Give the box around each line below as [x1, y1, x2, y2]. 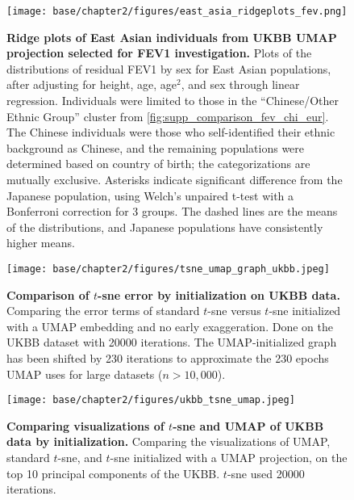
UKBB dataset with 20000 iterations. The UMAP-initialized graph [6, 334, 337, 351]
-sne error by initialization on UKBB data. [98, 286, 340, 303]
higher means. [6, 234, 75, 251]
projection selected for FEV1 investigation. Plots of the [6, 44, 312, 61]
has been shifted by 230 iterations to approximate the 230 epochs [6, 350, 329, 366]
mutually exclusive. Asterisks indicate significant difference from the [6, 171, 343, 187]
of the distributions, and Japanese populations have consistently [6, 218, 323, 235]
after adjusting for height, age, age [6, 76, 177, 93]
